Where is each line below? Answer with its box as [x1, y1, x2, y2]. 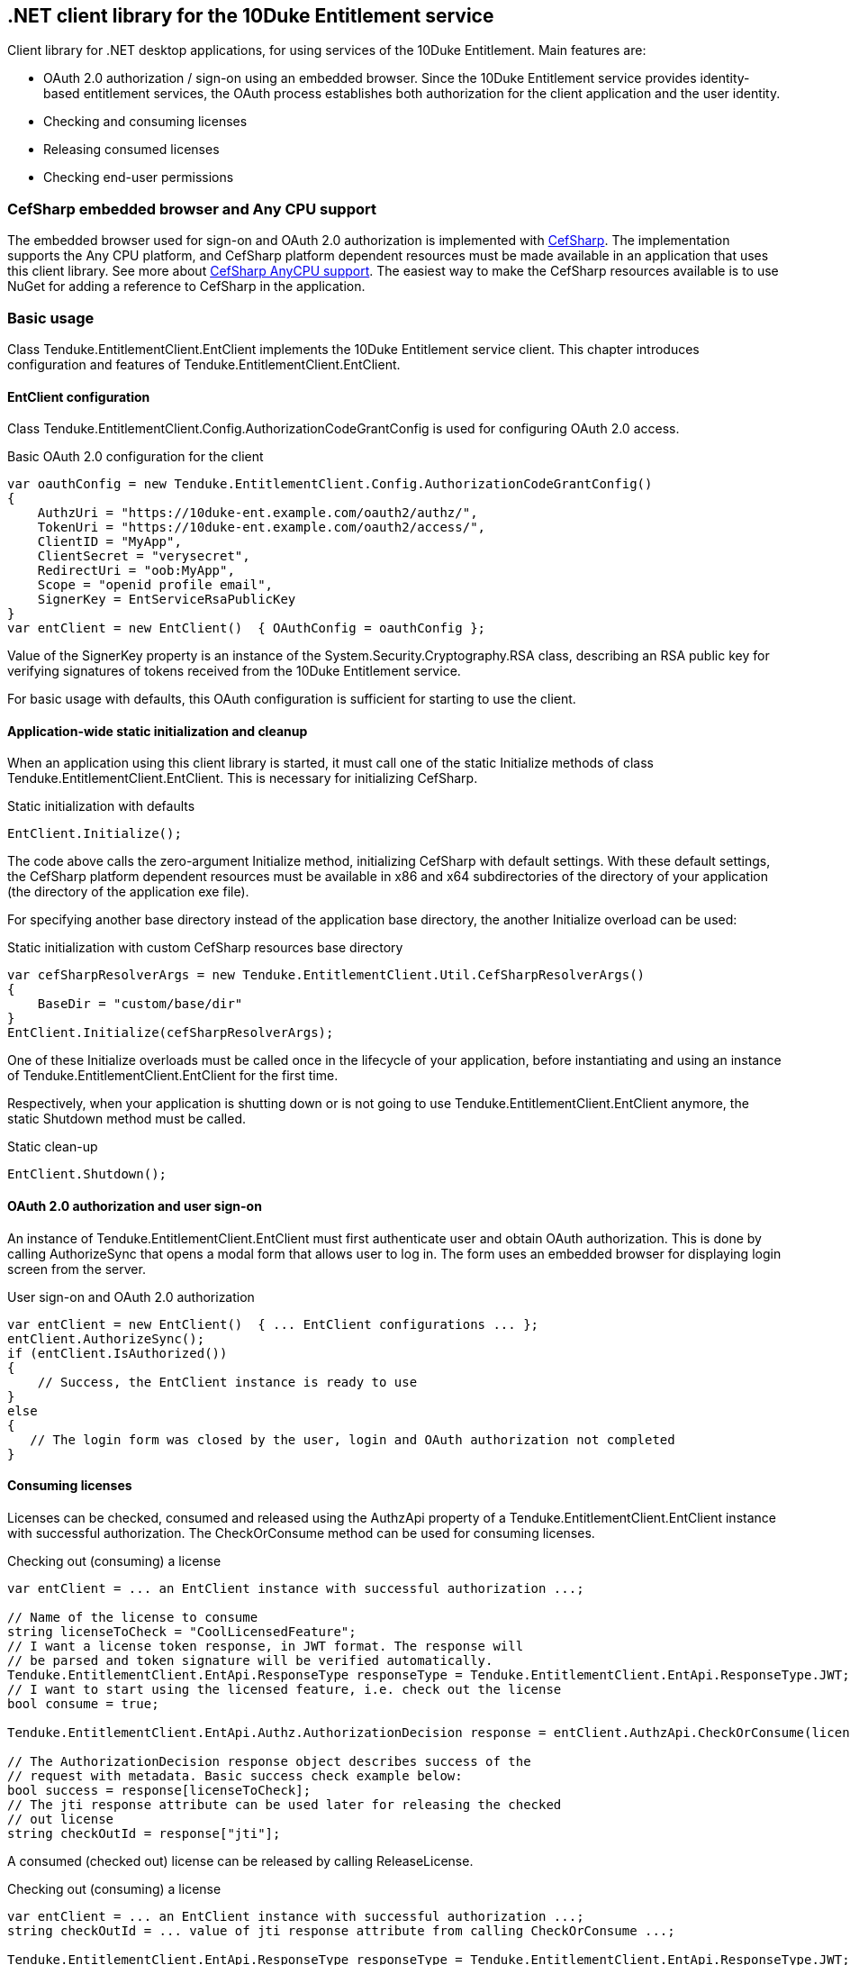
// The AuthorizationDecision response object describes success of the [7, 1753, 531, 1769]
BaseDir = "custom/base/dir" [37, 996, 243, 1012]
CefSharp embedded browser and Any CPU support [7, 199, 376, 218]
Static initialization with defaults [7, 798, 195, 814]
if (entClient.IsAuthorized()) [7, 1345, 228, 1360]
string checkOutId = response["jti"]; [7, 1825, 281, 1841]
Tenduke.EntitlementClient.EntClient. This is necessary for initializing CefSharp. [7, 770, 478, 787]
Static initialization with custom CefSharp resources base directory [7, 940, 403, 956]
